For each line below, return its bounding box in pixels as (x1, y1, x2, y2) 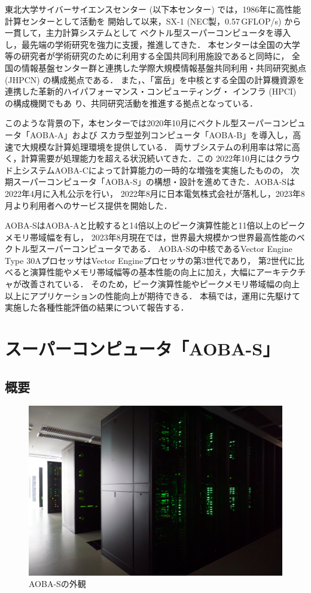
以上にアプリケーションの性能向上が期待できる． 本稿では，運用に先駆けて (5, 289, 301, 302)
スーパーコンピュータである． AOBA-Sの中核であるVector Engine (38, 242, 292, 255)
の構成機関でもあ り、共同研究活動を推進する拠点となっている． (5, 96, 258, 109)
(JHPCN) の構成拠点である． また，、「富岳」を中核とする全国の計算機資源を (5, 73, 305, 86)
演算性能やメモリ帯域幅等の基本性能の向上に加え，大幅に (29, 266, 256, 278)
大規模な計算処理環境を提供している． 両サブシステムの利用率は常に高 (21, 140, 300, 153)
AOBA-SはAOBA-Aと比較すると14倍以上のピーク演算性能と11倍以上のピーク (5, 219, 306, 232)
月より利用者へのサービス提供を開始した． (5, 199, 172, 211)
